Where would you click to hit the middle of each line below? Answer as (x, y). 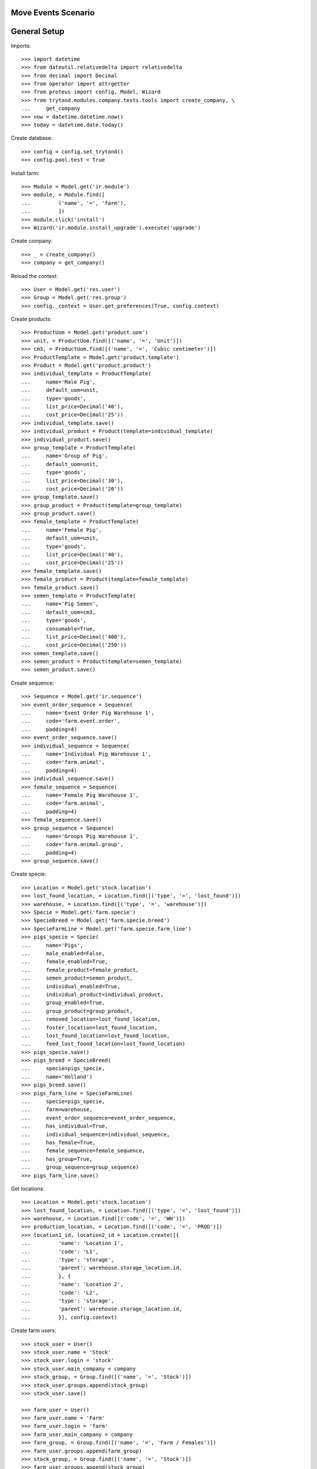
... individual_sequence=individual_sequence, (96, 1134)
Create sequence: (32, 683)
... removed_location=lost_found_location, (91, 1019)
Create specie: (28, 874)
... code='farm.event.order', (71, 721)
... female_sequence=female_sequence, (83, 1151)
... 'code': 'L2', (60, 1292)
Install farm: (25, 173)
